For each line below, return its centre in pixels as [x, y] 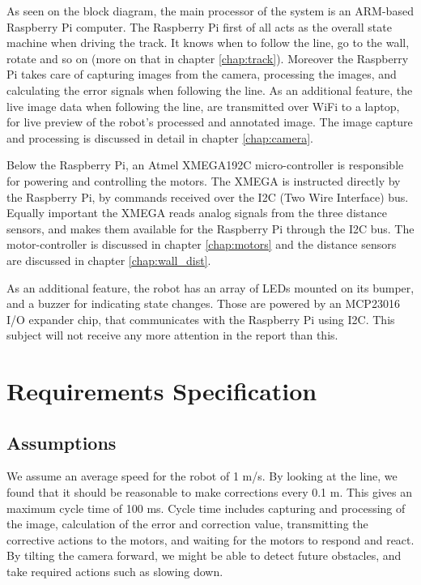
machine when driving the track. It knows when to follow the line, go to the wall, [208, 43]
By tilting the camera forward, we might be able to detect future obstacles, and [204, 555]
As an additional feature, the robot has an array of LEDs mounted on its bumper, [210, 287]
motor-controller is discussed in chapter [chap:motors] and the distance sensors [202, 244]
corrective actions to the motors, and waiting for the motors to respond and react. [210, 539]
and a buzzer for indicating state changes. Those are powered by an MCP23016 [203, 303]
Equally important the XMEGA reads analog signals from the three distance [197, 213]
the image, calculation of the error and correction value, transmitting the [187, 524]
